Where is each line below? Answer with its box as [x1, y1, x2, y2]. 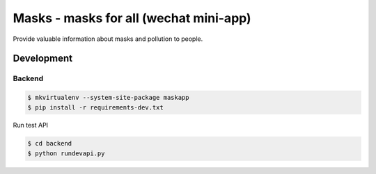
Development [13, 53, 73, 64]
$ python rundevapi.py [27, 149, 105, 157]
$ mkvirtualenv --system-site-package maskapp [27, 94, 189, 102]
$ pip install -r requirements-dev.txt [27, 103, 164, 111]
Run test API [13, 121, 49, 130]
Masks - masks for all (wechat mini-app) [13, 10, 251, 26]
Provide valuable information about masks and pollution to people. [13, 35, 203, 43]
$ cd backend [27, 139, 72, 148]
